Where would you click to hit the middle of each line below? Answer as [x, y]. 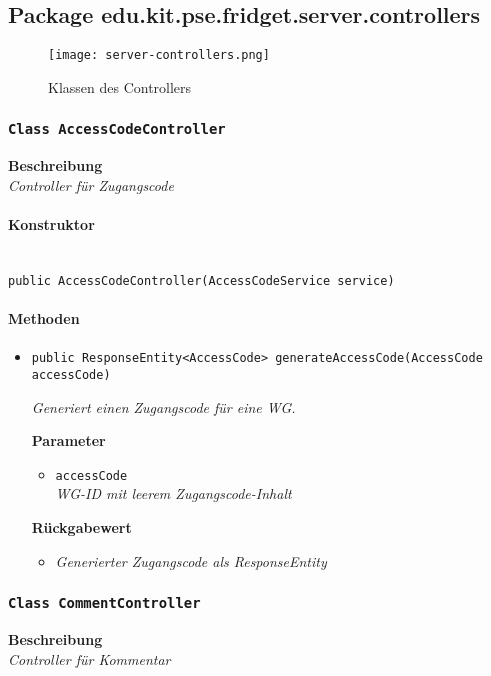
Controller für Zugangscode [91, 184]
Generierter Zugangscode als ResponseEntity [191, 560]
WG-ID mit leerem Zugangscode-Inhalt [173, 493]
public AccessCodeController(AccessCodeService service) [201, 280]
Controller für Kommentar [89, 658]
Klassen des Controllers [120, 86]
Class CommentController [104, 603]
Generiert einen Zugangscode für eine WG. [163, 406]
